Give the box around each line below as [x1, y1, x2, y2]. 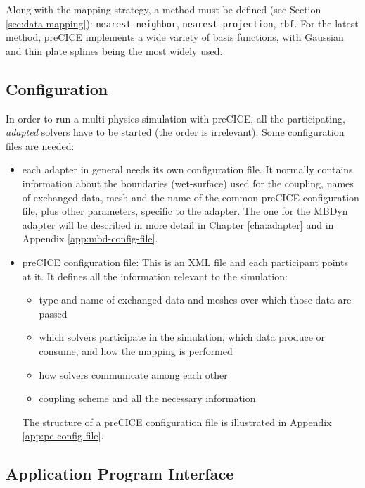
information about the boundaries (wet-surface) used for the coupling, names [22, 176, 354, 191]
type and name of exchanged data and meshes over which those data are [39, 292, 352, 307]
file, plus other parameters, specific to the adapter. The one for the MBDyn [22, 204, 348, 218]
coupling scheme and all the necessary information [39, 391, 256, 406]
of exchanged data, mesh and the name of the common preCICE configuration [22, 189, 359, 204]
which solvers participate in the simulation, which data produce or [39, 330, 325, 344]
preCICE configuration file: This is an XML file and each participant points [22, 254, 348, 269]
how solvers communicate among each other [39, 367, 228, 382]
